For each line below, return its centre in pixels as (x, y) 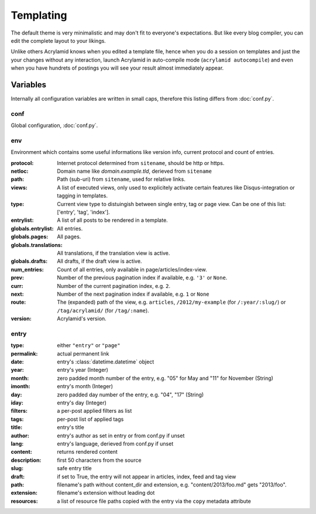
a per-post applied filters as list (95, 411)
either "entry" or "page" (89, 345)
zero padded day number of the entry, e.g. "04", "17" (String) (130, 395)
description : (26, 460)
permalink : (24, 354)
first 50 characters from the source (99, 460)
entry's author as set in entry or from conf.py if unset (121, 436)
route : (18, 302)
